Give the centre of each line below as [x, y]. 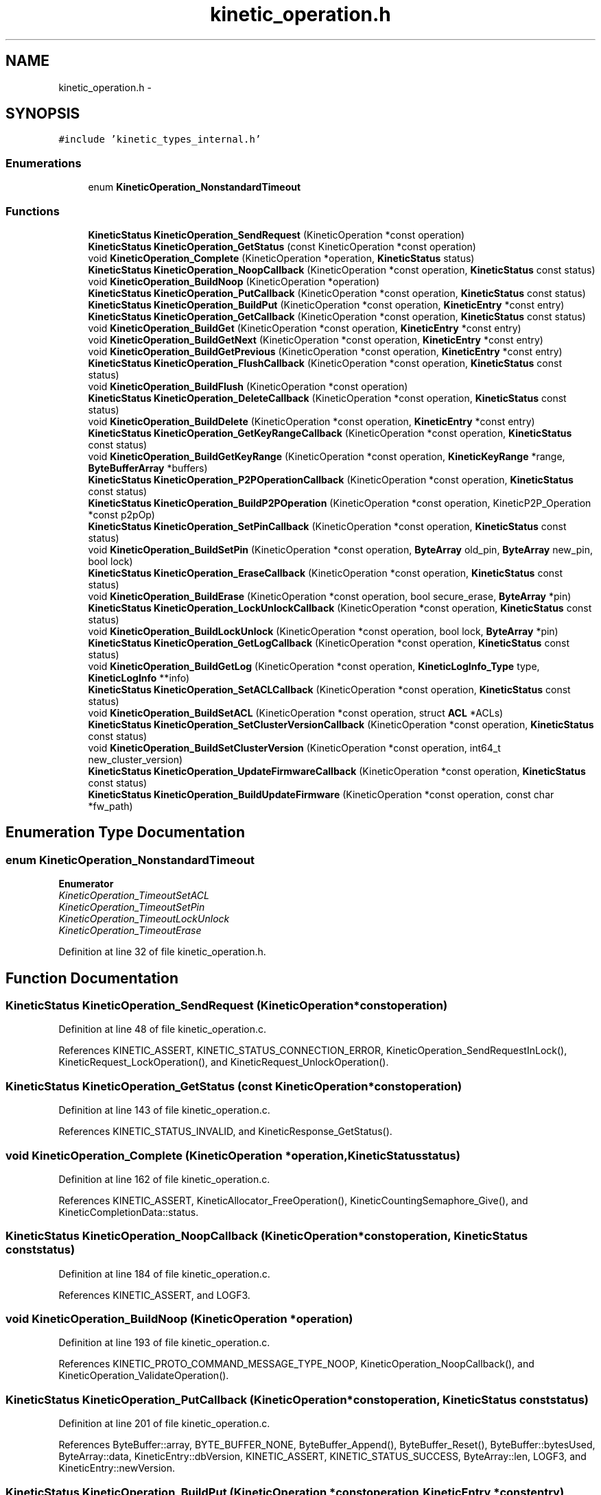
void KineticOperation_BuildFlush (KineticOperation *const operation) [248, 386]
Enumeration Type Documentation [125, 833]
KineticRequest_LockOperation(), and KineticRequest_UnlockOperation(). [224, 1062]
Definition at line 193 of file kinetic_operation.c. [164, 1343]
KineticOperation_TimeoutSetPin [132, 907]
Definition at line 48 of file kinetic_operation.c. [163, 1029]
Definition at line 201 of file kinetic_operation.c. [164, 1424]
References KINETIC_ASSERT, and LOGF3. [154, 1295]
